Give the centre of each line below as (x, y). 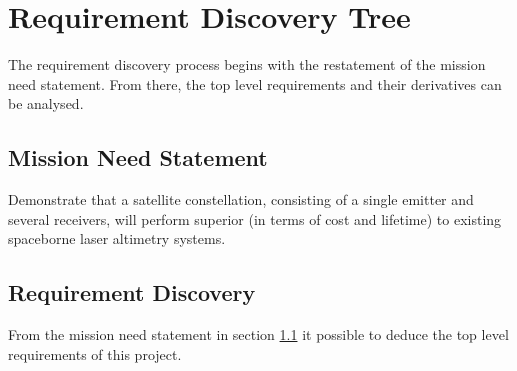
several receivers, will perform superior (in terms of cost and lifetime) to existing (255, 218)
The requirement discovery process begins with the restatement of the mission (247, 64)
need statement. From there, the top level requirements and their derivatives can (255, 83)
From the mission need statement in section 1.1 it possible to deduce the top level (258, 334)
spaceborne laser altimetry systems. (117, 238)
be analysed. (46, 103)
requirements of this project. (95, 353)
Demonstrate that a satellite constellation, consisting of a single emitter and (241, 199)
